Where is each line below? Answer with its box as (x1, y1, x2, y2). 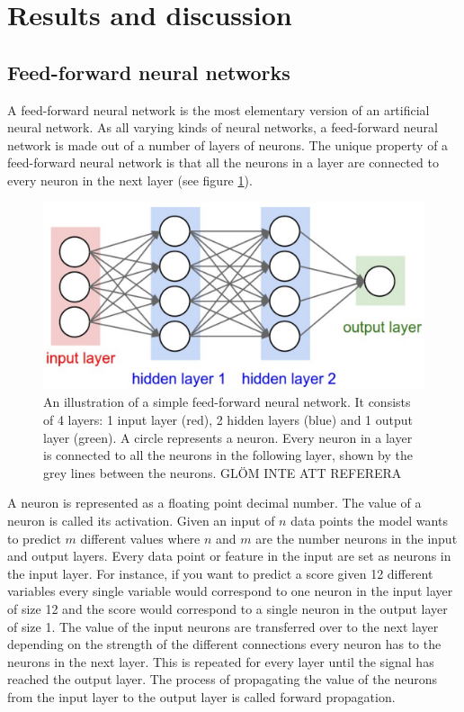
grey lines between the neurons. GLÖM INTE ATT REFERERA (43, 463, 402, 482)
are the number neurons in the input (255, 528, 458, 547)
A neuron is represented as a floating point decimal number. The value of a (7, 493, 422, 512)
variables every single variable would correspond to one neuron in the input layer (7, 581, 453, 600)
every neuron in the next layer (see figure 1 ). (7, 170, 253, 189)
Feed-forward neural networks (7, 58, 290, 86)
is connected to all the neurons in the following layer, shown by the (43, 446, 413, 464)
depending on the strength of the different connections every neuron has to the (7, 635, 442, 653)
